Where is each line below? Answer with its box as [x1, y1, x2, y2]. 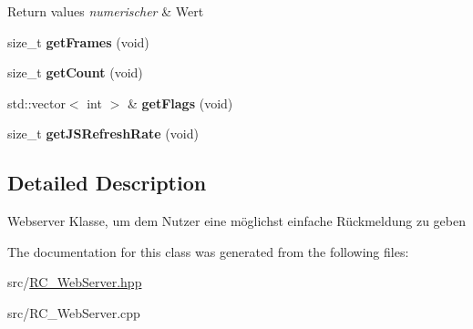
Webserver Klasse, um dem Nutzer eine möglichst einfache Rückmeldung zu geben [7, 211, 467, 231]
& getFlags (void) [127, 93, 233, 112]
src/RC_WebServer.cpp [7, 303, 140, 322]
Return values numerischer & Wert [7, 2, 204, 20]
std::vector [7, 93, 66, 112]
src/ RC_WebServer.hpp [7, 272, 142, 292]
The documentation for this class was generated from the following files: [7, 242, 409, 261]
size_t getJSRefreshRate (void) [7, 124, 199, 143]
